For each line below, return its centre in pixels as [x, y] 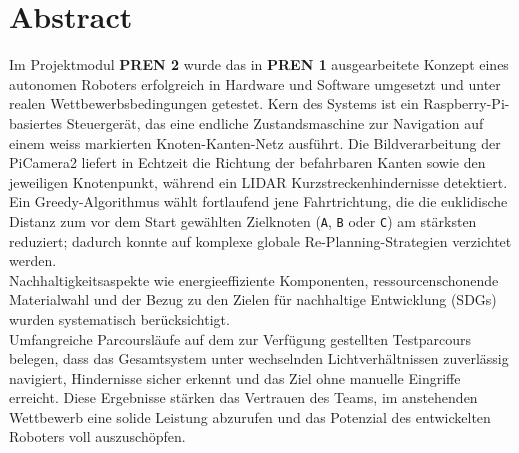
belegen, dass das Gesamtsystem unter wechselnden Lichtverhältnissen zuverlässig [259, 358]
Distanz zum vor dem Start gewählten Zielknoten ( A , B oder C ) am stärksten [243, 220]
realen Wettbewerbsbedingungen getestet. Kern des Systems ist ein [214, 103]
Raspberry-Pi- [466, 103]
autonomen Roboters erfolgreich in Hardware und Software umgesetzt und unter [255, 83]
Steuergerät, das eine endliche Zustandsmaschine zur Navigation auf [275, 122]
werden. [33, 260]
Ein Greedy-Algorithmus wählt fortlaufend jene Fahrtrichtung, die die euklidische [258, 201]
